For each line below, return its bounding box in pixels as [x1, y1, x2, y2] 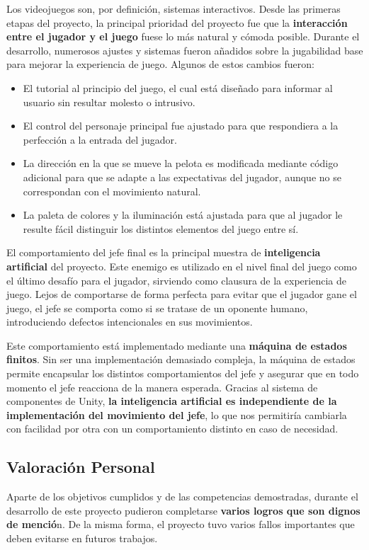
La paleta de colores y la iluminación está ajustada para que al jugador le [23, 207, 343, 222]
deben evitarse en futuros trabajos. [6, 531, 158, 546]
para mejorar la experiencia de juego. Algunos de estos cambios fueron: [6, 57, 314, 71]
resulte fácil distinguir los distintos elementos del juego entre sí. [23, 221, 299, 236]
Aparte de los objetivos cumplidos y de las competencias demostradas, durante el [6, 489, 358, 504]
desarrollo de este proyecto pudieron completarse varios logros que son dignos [6, 503, 361, 517]
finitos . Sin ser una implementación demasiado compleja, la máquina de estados [6, 352, 356, 367]
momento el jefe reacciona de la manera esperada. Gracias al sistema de [6, 379, 318, 394]
